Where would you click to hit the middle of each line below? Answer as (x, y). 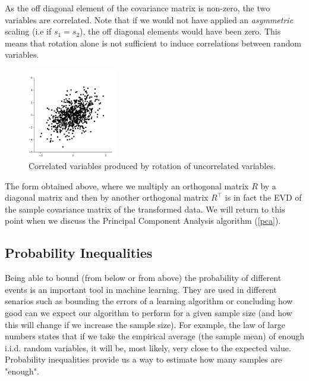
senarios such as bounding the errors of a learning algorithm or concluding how (149, 301)
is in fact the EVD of (263, 197)
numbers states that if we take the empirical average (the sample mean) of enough (154, 336)
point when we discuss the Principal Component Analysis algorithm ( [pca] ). (143, 221)
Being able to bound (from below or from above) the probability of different (143, 278)
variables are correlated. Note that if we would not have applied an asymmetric (149, 19)
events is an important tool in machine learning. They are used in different (141, 289)
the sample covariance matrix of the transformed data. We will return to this (145, 209)
